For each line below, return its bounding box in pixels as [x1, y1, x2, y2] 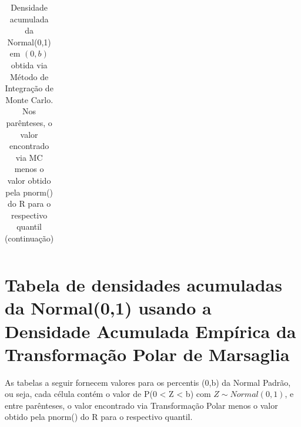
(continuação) [5, 231, 54, 244]
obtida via [11, 58, 48, 71]
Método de [9, 70, 49, 82]
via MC [15, 151, 43, 163]
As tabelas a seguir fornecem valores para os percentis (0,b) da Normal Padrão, [5, 376, 291, 388]
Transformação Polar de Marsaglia [5, 342, 290, 366]
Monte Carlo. [5, 93, 53, 105]
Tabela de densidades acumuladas [5, 273, 282, 297]
